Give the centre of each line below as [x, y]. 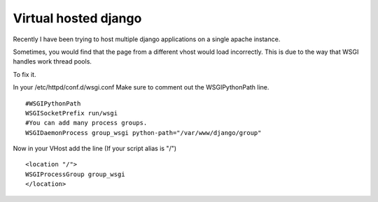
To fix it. [24, 74]
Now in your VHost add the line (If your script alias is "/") [95, 149]
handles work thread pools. [52, 62]
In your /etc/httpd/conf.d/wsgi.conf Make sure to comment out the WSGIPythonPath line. [141, 87]
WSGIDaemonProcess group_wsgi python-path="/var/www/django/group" [143, 132]
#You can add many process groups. [86, 123]
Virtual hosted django [77, 18]
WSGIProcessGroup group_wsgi [75, 174]
